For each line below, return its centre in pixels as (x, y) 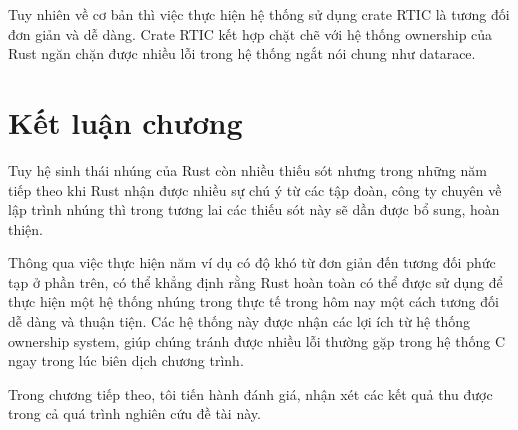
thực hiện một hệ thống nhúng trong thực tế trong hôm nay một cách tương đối (253, 301)
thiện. (26, 228)
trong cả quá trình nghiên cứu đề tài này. (134, 413)
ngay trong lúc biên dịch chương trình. (126, 360)
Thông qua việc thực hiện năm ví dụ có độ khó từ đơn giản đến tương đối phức (252, 262)
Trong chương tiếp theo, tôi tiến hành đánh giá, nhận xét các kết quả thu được (250, 393)
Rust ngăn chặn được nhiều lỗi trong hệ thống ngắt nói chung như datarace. (242, 53)
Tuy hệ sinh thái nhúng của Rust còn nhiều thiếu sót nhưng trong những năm (247, 169)
